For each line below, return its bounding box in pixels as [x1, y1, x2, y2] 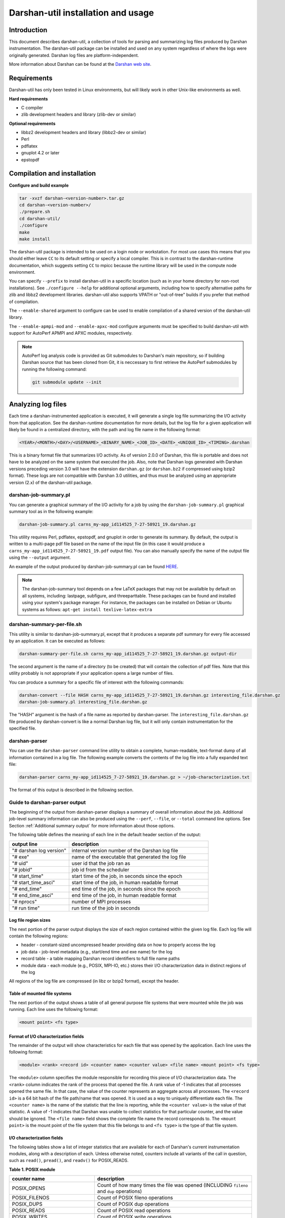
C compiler [21, 105, 43, 111]
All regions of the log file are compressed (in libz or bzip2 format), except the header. [9, 978, 180, 984]
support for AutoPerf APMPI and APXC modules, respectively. [9, 330, 133, 336]
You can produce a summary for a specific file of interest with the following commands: [9, 679, 184, 685]
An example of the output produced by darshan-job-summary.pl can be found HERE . [9, 563, 179, 570]
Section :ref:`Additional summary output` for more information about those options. [9, 822, 175, 828]
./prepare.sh [19, 209, 50, 214]
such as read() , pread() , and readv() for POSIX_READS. [9, 1158, 129, 1163]
